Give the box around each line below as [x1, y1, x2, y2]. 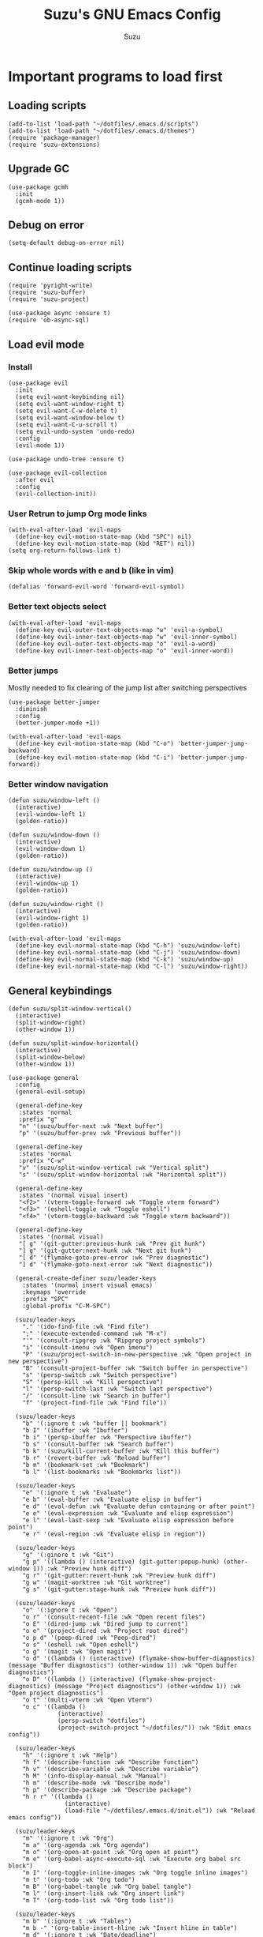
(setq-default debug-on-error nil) [8, 239, 125, 247]
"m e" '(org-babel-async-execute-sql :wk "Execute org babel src [22, 1855, 242, 1864]
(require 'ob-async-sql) [8, 316, 90, 325]
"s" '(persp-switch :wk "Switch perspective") [22, 1371, 178, 1379]
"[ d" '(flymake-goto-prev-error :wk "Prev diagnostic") [18, 1254, 210, 1262]
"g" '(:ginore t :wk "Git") [22, 1551, 114, 1559]
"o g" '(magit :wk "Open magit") [22, 1648, 132, 1656]
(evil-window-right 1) [15, 914, 90, 922]
